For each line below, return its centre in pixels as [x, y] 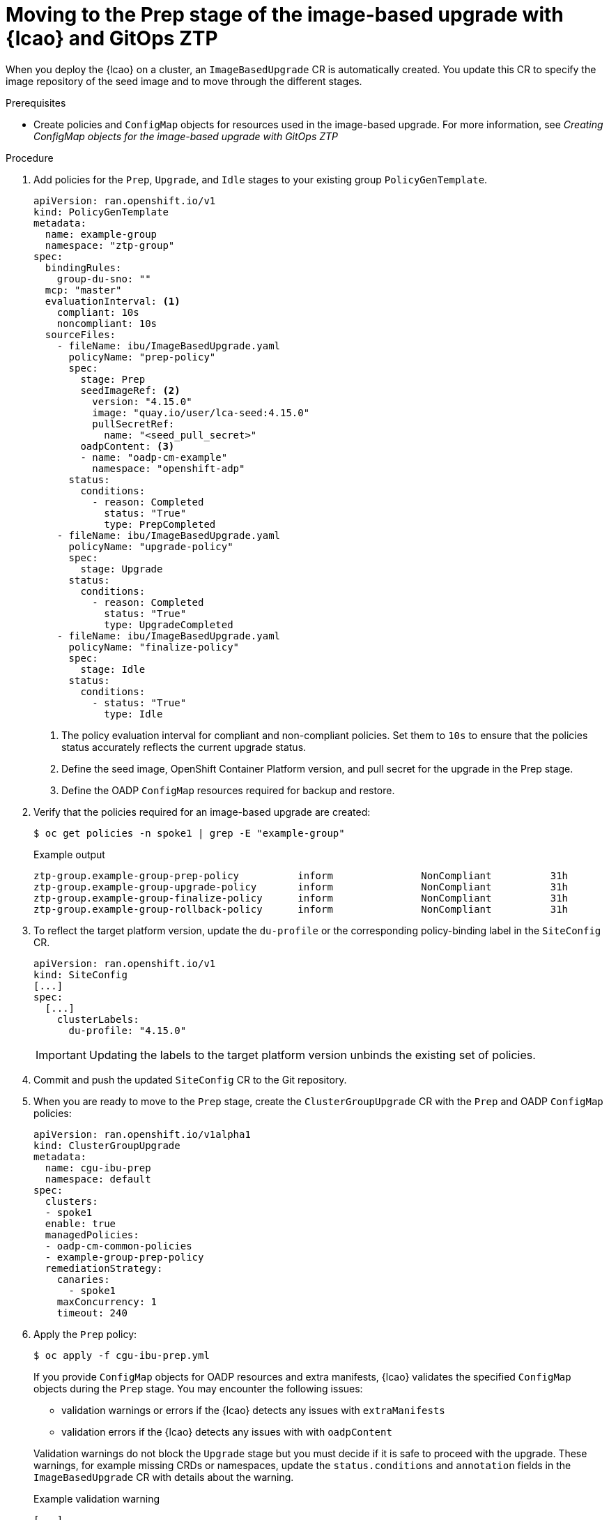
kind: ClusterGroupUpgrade [107, 1145]
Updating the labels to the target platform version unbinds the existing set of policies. [312, 1055]
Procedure [30, 158]
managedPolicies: [92, 1234]
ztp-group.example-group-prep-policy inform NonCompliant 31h [301, 875]
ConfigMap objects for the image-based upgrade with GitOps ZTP [186, 136]
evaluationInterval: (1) [113, 301]
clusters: [71, 1201]
